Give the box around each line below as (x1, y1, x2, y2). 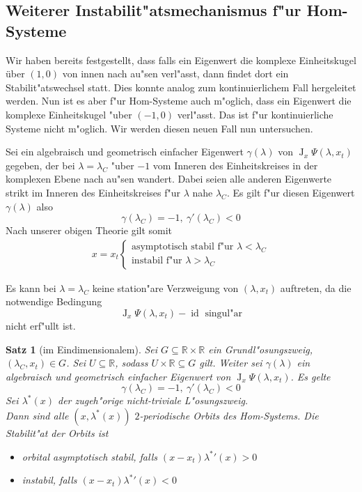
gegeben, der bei (6, 157, 75, 172)
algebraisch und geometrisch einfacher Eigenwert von (6, 369, 231, 383)
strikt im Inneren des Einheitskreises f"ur (6, 185, 180, 199)
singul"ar (205, 308, 242, 318)
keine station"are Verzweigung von (92, 280, 239, 295)
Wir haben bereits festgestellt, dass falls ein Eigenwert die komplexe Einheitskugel (6, 52, 356, 67)
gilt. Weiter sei (199, 355, 262, 370)
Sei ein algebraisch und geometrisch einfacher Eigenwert (6, 144, 244, 159)
